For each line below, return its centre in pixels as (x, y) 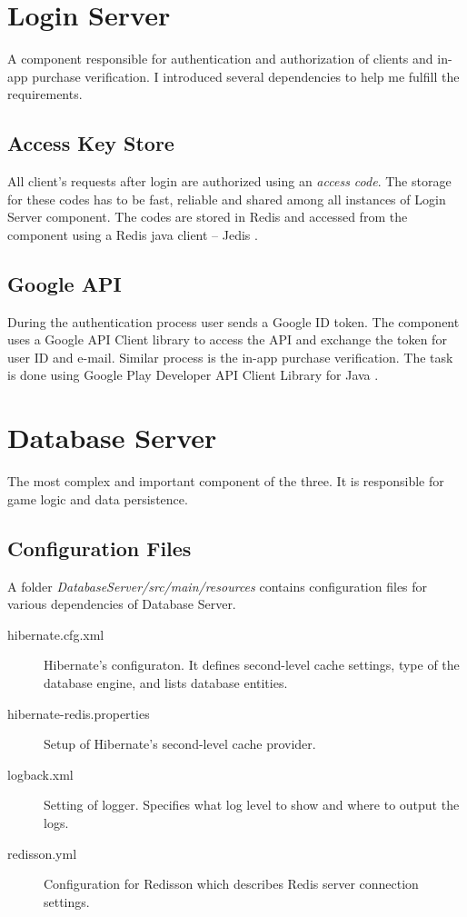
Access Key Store (91, 143)
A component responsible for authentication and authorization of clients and (220, 59)
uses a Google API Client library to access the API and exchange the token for (227, 339)
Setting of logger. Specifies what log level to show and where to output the (252, 805)
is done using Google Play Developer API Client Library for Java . (193, 375)
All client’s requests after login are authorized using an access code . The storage (229, 181)
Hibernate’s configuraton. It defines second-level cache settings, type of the (252, 665)
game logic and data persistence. (98, 498)
